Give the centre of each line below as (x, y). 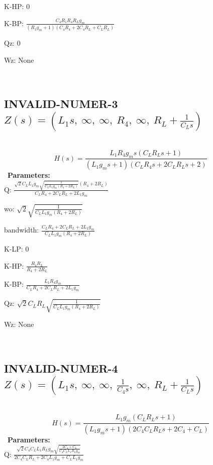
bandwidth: (22, 230)
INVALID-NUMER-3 (61, 104)
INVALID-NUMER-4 (61, 368)
